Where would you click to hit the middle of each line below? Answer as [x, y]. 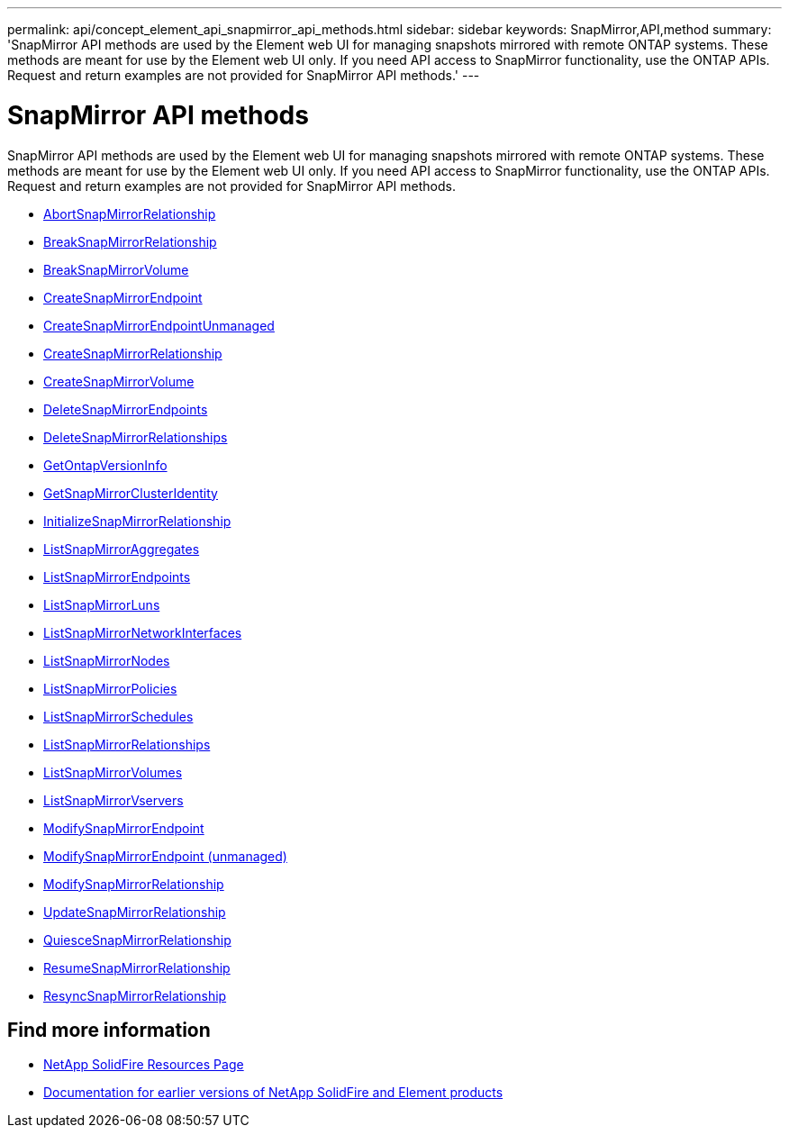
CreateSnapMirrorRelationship [133, 353]
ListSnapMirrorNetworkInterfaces [143, 632]
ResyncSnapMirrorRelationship [135, 995]
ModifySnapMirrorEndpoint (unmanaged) [165, 856]
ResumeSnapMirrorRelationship [137, 967]
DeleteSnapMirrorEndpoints [126, 409]
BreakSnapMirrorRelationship [130, 241]
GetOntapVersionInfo [105, 465]
